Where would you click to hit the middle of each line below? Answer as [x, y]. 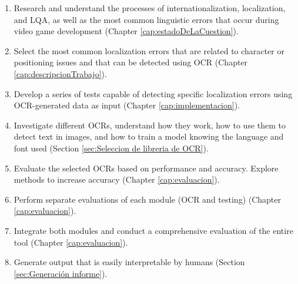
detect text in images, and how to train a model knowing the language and [149, 136]
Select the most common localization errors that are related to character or [149, 50]
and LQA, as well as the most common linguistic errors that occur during [146, 19]
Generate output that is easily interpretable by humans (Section [129, 262]
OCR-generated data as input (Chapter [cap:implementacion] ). [127, 105]
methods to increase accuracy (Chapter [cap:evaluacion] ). [117, 179]
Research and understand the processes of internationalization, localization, [150, 8]
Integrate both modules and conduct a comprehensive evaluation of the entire [153, 230]
